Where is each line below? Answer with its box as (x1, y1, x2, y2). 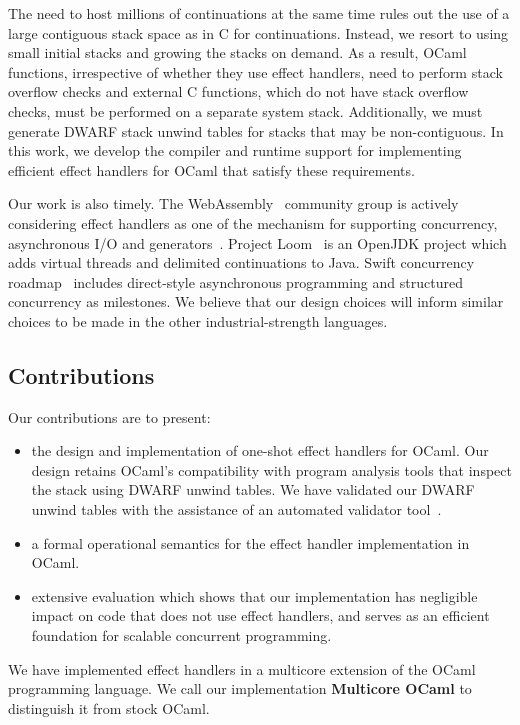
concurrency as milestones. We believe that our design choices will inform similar (8, 291, 504, 312)
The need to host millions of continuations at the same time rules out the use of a (8, 3, 510, 23)
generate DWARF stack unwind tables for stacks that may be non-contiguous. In (8, 120, 504, 141)
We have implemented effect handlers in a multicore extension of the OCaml (8, 658, 476, 679)
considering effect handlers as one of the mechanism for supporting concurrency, (8, 212, 498, 233)
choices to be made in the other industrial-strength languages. (8, 310, 388, 331)
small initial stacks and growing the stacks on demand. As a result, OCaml (8, 42, 467, 63)
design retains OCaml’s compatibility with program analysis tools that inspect (31, 459, 512, 480)
